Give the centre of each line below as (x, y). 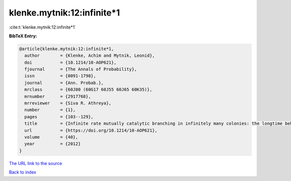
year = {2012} (53, 144)
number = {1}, (50, 110)
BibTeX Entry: (23, 36)
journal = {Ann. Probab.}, (64, 83)
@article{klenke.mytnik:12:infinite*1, (66, 49)
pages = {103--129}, (59, 117)
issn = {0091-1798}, (60, 76)
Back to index (23, 172)
